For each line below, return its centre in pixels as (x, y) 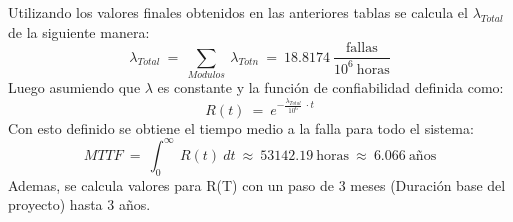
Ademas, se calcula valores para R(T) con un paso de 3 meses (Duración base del (257, 184)
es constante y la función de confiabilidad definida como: (330, 86)
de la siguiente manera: (79, 31)
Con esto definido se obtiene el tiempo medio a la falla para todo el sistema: (241, 127)
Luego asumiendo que (74, 86)
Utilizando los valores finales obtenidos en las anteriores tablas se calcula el (238, 12)
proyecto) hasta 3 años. (79, 204)
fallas (362, 48)
